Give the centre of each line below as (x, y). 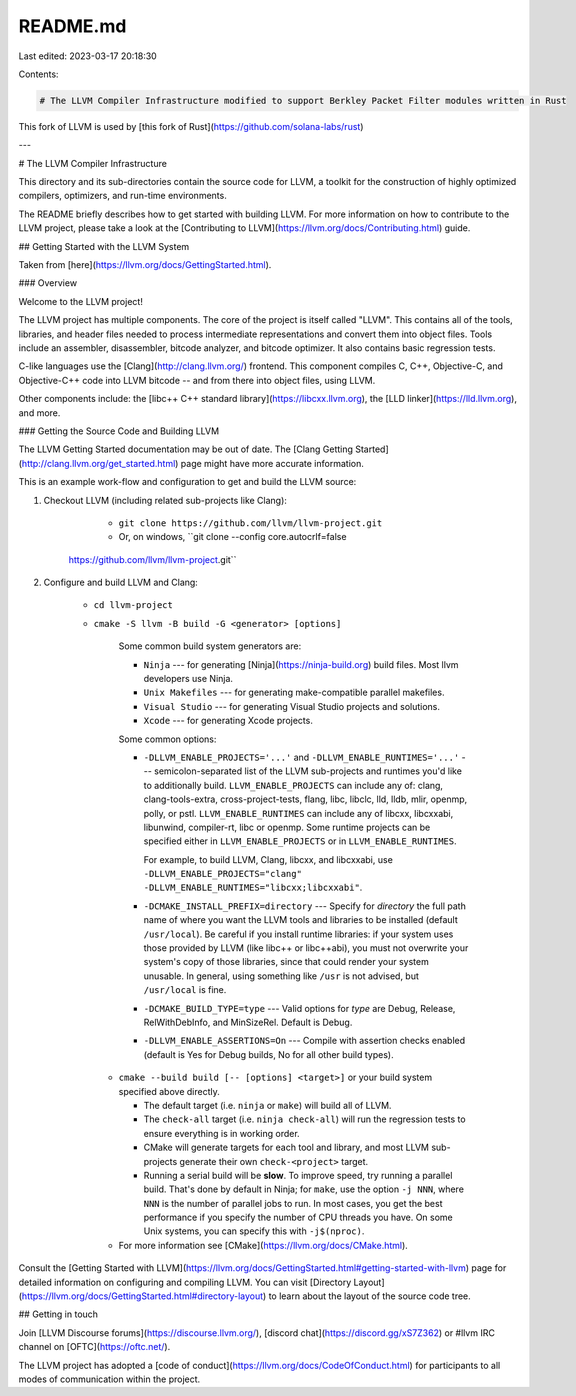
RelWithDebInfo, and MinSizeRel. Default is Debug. (248, 1022)
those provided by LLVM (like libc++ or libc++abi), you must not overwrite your (306, 948)
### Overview (48, 283)
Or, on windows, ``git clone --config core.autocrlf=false (232, 537)
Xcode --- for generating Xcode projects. (228, 721)
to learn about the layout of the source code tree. (370, 1296)
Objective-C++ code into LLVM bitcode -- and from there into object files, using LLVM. (197, 380)
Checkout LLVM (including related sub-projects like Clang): (165, 500)
